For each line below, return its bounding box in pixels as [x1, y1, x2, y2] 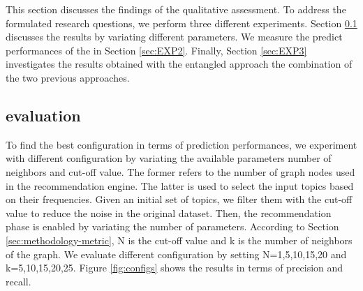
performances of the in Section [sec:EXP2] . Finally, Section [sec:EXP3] [6, 43, 307, 57]
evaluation [6, 104, 81, 126]
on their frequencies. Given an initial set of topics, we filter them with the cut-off [6, 192, 353, 207]
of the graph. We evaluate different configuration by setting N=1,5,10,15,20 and [6, 246, 347, 261]
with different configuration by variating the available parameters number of [6, 151, 332, 165]
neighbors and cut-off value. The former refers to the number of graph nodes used [6, 164, 355, 179]
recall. [6, 274, 31, 288]
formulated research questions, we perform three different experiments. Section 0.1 [6, 15, 357, 30]
